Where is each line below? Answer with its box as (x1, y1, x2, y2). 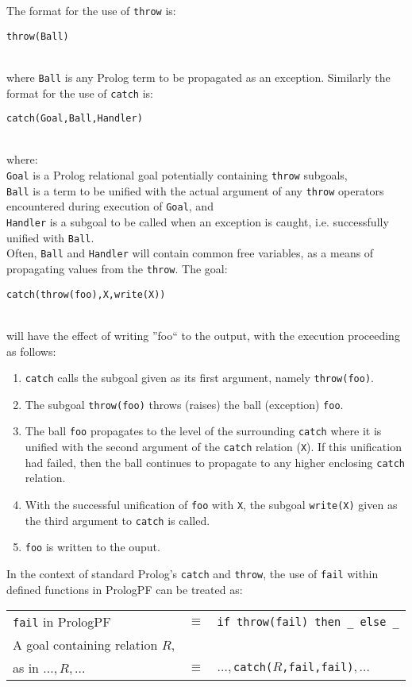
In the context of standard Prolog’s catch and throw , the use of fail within (6, 565, 379, 581)
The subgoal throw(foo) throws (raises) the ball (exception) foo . (25, 396, 344, 412)
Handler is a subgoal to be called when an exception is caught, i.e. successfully (6, 214, 389, 230)
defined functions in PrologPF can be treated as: (6, 581, 243, 597)
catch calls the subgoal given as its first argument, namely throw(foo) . (25, 369, 374, 386)
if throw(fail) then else (217, 615, 387, 628)
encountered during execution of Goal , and (6, 198, 214, 214)
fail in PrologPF (13, 612, 111, 631)
